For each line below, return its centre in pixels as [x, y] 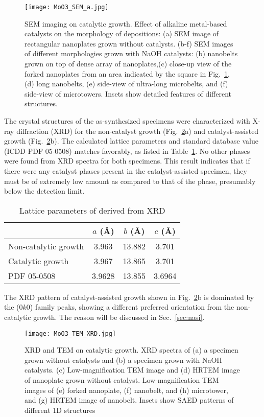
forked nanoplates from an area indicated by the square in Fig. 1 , [127, 73]
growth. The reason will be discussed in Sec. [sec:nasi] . [119, 317]
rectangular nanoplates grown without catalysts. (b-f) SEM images [129, 43]
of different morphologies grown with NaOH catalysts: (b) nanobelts [131, 53]
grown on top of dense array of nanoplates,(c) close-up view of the [128, 64]
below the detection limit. [44, 191]
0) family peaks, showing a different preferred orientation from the [130, 307]
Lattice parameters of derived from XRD [92, 210]
